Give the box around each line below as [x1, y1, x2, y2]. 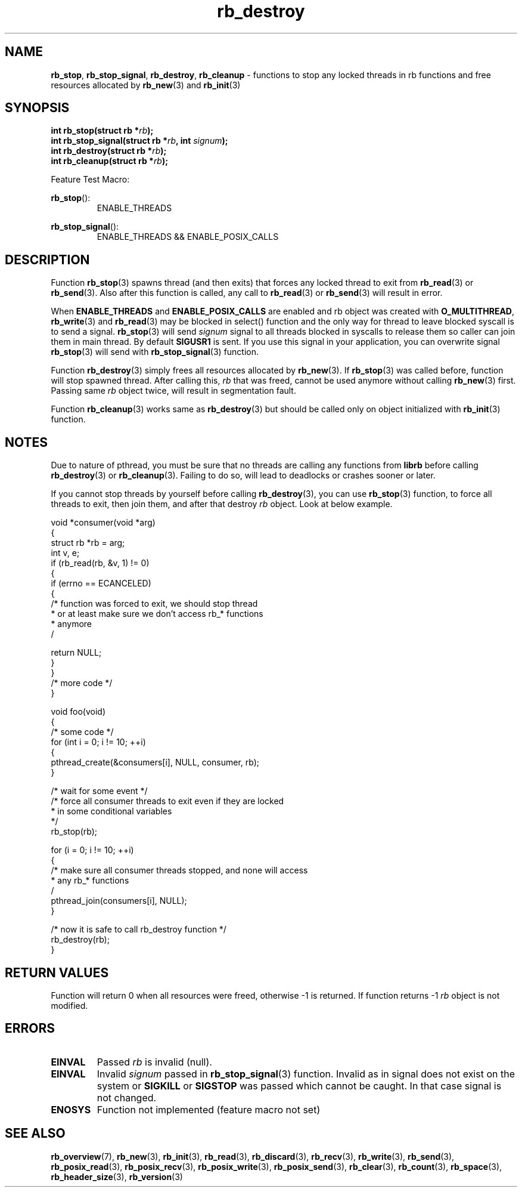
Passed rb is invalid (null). [97, 1055, 212, 1068]
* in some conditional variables [51, 806, 172, 817]
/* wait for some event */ [51, 786, 148, 796]
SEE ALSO [5, 1126, 66, 1141]
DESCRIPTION [5, 252, 90, 267]
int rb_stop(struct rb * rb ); [51, 125, 154, 136]
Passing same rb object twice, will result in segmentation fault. [51, 385, 296, 396]
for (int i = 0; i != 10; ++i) [51, 737, 146, 748]
